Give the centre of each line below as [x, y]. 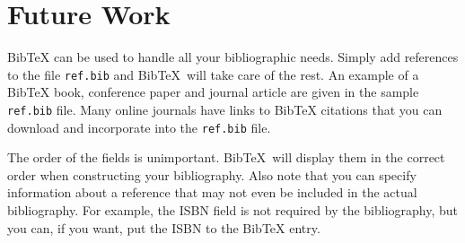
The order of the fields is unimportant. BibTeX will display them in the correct [226, 157]
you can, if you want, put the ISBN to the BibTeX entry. [164, 227]
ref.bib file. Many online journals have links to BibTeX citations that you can [225, 109]
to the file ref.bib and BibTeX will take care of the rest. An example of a [213, 74]
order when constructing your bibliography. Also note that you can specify [212, 174]
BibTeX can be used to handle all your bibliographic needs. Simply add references [233, 57]
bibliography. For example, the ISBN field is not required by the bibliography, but [233, 210]
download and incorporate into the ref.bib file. [139, 127]
